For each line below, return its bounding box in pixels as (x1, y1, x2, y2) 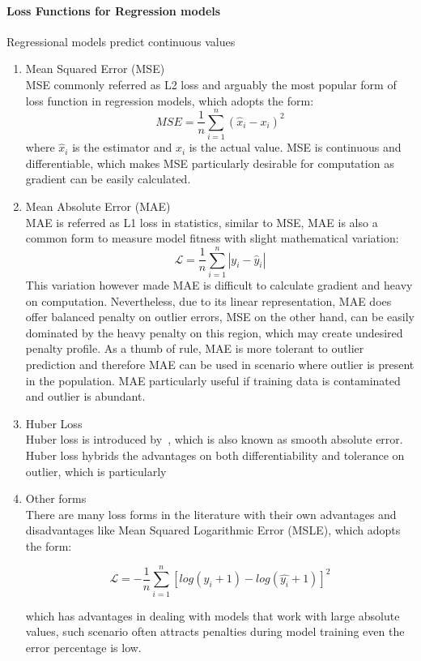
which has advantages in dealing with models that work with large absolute (25, 607, 400, 624)
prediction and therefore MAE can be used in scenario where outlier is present (25, 355, 415, 372)
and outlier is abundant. (25, 388, 146, 405)
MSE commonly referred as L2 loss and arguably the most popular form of (25, 75, 397, 92)
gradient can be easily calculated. (25, 170, 191, 187)
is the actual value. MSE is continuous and (189, 139, 402, 156)
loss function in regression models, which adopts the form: (25, 92, 314, 109)
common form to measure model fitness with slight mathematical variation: (25, 230, 399, 247)
